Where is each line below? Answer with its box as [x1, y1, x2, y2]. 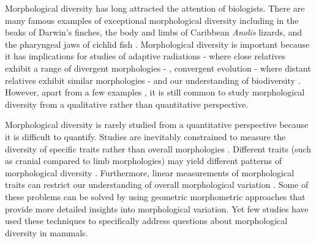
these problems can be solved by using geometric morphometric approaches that [5, 190, 306, 203]
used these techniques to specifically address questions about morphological [5, 214, 288, 227]
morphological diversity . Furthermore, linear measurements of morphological [5, 166, 295, 179]
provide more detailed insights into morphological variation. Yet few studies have [5, 202, 309, 215]
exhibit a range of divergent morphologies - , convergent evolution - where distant [5, 61, 311, 74]
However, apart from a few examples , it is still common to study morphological [5, 86, 305, 99]
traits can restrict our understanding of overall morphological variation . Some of [5, 178, 309, 191]
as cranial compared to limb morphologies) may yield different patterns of [5, 154, 282, 167]
